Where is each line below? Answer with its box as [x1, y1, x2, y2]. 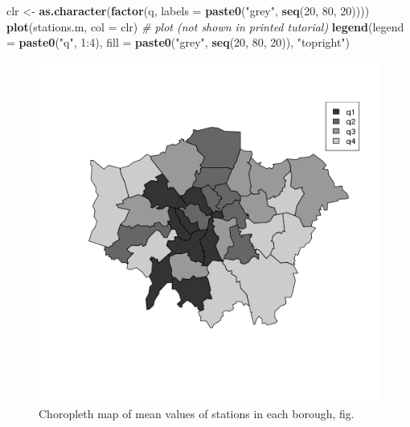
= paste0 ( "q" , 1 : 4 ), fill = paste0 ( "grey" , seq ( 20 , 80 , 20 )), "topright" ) [6, 34, 351, 51]
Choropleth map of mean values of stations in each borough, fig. [39, 405, 355, 422]
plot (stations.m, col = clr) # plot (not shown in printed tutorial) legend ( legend [6, 18, 404, 35]
